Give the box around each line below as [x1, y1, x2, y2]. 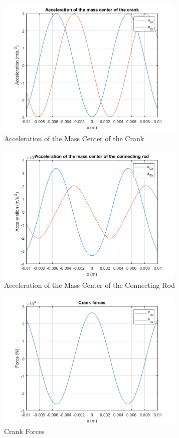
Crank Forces [4, 426, 45, 436]
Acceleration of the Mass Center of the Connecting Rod [4, 279, 175, 290]
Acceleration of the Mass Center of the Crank [4, 133, 144, 143]
